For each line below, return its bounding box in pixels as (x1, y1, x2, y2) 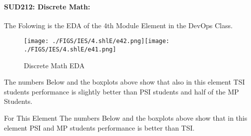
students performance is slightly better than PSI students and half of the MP (4, 86, 239, 96)
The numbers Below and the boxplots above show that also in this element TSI (4, 77, 245, 87)
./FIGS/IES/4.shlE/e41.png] (24, 46, 117, 53)
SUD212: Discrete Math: (4, 1, 90, 11)
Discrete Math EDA (24, 60, 85, 70)
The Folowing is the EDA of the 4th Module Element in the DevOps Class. (4, 20, 233, 30)
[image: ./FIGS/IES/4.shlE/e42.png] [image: (24, 38, 170, 45)
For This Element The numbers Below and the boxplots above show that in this (4, 113, 248, 123)
